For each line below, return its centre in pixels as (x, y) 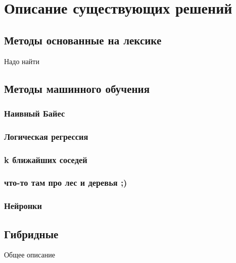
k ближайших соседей (46, 159)
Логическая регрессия (46, 136)
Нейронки (23, 206)
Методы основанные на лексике (83, 40)
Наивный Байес (35, 113)
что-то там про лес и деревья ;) (66, 182)
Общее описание (30, 255)
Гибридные (31, 233)
